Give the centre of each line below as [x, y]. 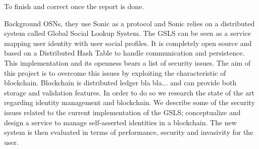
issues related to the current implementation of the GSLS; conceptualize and [122, 112]
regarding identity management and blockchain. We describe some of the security [129, 102]
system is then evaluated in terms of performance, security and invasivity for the [129, 132]
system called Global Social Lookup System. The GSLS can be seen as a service [128, 33]
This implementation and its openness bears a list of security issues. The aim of [127, 62]
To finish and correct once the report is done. [74, 6]
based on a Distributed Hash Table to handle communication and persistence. [124, 53]
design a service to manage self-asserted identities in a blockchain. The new [120, 122]
